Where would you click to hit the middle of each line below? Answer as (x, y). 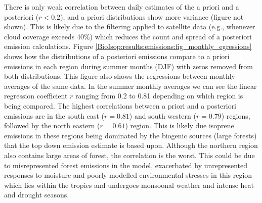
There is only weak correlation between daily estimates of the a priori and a (122, 7)
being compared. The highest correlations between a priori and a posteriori (120, 105)
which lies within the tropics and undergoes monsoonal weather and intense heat (129, 185)
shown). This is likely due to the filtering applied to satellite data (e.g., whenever (130, 27)
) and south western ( (163, 115)
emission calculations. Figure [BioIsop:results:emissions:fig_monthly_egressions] (128, 46)
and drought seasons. (37, 195)
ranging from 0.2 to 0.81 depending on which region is (159, 96)
